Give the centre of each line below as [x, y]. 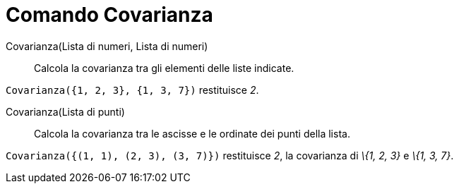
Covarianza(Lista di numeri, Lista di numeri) [107, 46]
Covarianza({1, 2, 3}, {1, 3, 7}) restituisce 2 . [132, 90]
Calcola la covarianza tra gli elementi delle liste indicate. [164, 68]
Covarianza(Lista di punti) [65, 111]
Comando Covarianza [109, 15]
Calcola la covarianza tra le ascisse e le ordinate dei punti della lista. [192, 133]
